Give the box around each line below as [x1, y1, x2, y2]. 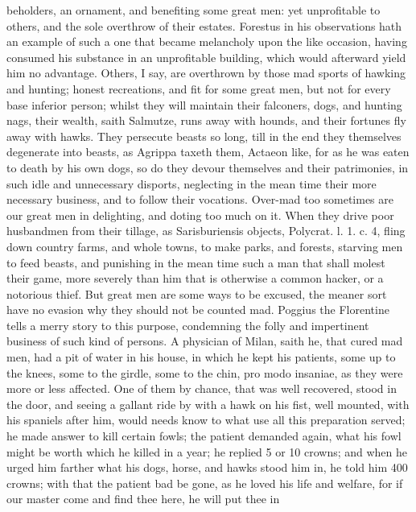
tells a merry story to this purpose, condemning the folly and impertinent [6, 316, 369, 333]
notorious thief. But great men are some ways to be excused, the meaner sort [6, 285, 387, 302]
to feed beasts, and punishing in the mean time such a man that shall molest [6, 254, 385, 270]
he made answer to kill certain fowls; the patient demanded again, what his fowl [6, 427, 402, 444]
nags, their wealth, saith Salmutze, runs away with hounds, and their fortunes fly [6, 112, 406, 129]
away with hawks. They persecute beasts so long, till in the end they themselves [6, 127, 402, 144]
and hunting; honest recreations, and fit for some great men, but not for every [6, 80, 391, 97]
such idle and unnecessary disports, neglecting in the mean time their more [6, 175, 377, 192]
